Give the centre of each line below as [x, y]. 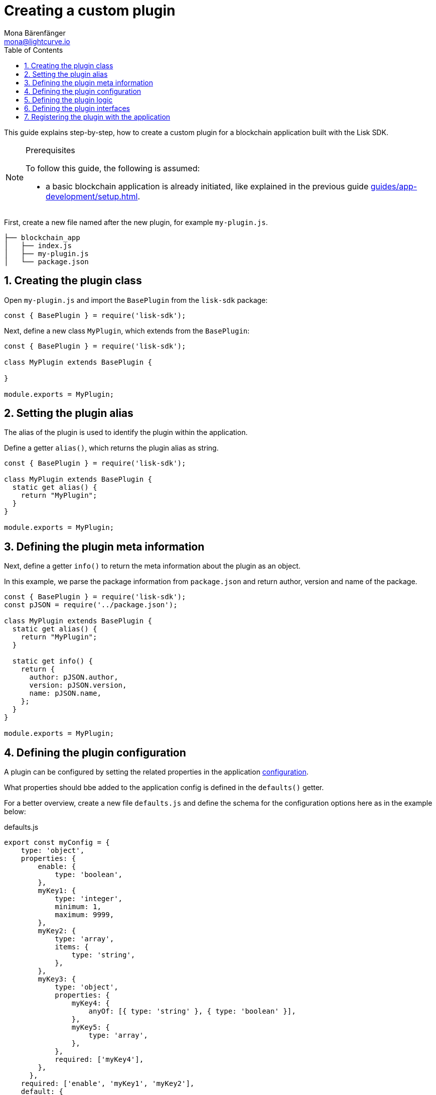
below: [15, 812]
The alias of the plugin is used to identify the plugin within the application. [126, 432]
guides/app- [394, 186]
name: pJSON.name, [65, 693]
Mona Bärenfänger [35, 33]
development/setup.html [92, 196]
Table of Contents [34, 50]
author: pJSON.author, [74, 677]
